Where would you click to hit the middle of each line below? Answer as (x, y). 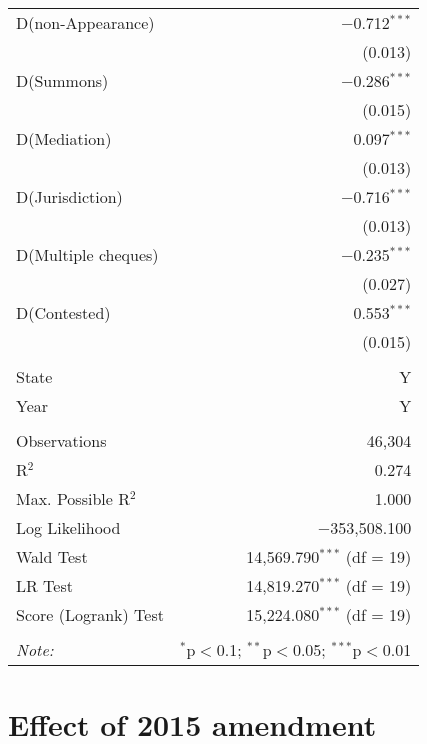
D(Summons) (62, 80)
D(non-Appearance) (85, 22)
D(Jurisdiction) (69, 196)
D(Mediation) (64, 138)
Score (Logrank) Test (90, 614)
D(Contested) (63, 312)
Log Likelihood (68, 527)
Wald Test (52, 556)
